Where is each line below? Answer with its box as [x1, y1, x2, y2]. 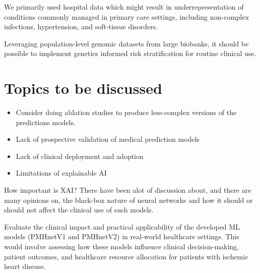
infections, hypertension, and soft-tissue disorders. [4, 21, 158, 32]
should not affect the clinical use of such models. [4, 204, 154, 215]
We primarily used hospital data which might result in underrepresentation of [4, 2, 244, 12]
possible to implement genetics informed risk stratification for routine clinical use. [4, 48, 256, 59]
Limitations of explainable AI [16, 168, 107, 178]
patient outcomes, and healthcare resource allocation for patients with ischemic [4, 251, 248, 261]
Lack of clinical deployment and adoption [16, 150, 144, 161]
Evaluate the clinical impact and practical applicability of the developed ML [4, 221, 240, 232]
